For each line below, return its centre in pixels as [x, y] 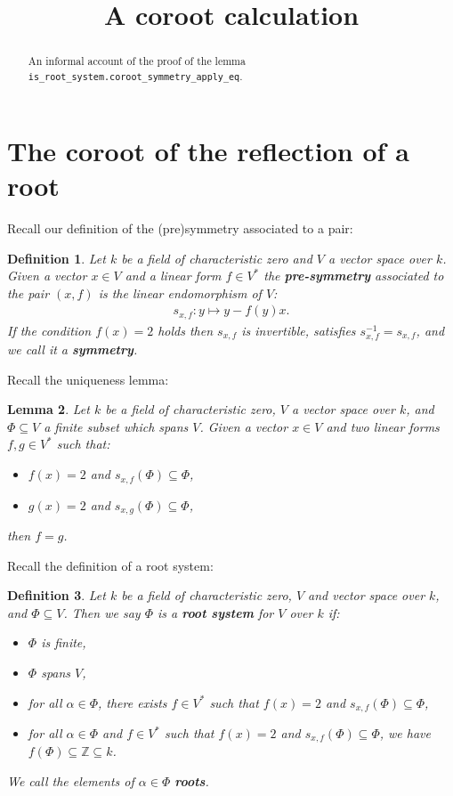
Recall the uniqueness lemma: [88, 379]
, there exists [133, 702]
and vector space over [367, 595]
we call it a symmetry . [73, 349]
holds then [186, 330]
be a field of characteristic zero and [217, 258]
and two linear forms [383, 426]
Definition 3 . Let [57, 595]
